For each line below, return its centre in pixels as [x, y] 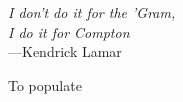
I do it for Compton [69, 31]
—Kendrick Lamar [65, 51]
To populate [45, 84]
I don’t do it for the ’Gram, [92, 12]
